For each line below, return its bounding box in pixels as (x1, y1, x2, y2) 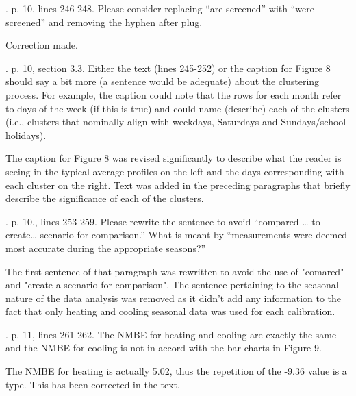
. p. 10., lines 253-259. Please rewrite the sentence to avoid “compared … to (5, 214, 320, 228)
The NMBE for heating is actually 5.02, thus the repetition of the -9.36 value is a (5, 364, 347, 378)
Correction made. (5, 38, 78, 52)
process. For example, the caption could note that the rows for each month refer (5, 87, 342, 101)
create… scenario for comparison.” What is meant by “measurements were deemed (5, 227, 348, 242)
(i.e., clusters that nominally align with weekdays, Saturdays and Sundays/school (5, 114, 346, 129)
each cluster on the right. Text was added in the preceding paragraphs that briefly (5, 177, 351, 192)
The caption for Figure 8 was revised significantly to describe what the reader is (5, 151, 342, 165)
